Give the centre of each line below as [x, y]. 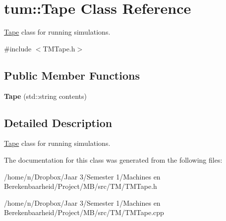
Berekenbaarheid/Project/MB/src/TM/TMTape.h [81, 186]
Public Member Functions [72, 75]
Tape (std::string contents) [45, 96]
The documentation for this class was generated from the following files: [113, 159]
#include [18, 48]
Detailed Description [58, 122]
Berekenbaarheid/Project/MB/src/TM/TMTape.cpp [84, 212]
